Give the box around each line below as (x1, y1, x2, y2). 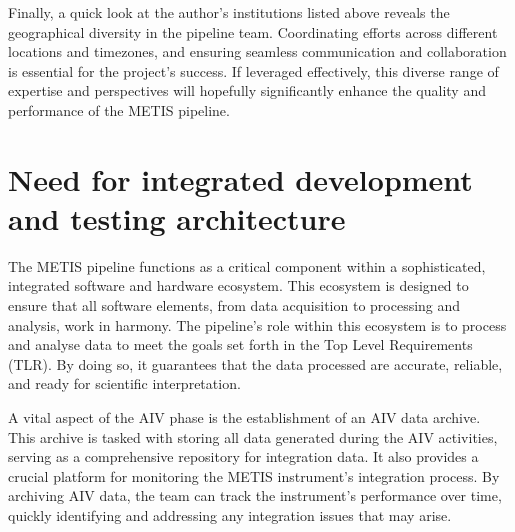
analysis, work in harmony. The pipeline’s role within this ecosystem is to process (8, 314, 507, 335)
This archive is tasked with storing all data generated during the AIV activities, (8, 426, 498, 447)
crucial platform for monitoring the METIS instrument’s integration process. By (8, 465, 500, 486)
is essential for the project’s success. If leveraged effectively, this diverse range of (8, 60, 499, 81)
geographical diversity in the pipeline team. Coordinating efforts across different (8, 21, 498, 42)
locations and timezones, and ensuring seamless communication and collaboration (8, 41, 507, 62)
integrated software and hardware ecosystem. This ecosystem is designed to (8, 275, 469, 296)
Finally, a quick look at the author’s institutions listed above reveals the (8, 2, 450, 22)
